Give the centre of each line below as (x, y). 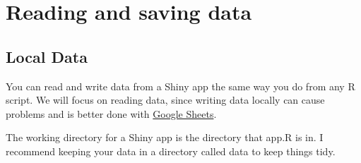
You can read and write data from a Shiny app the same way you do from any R (180, 86)
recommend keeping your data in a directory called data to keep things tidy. (171, 151)
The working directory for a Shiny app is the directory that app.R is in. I (165, 137)
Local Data (47, 56)
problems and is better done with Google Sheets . (111, 113)
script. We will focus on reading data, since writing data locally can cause (165, 100)
